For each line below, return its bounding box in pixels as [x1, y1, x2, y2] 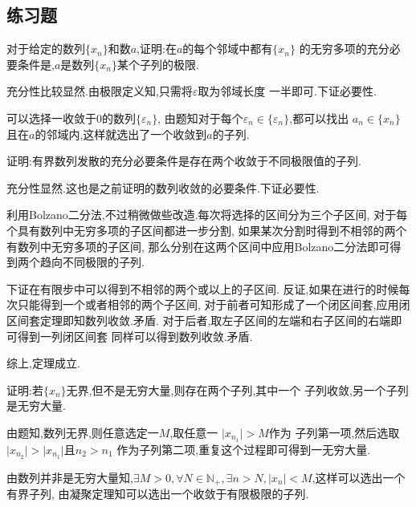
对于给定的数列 [6, 40, 85, 57]
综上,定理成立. [6, 355, 80, 371]
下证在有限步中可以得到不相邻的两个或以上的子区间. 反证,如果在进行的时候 [6, 280, 399, 297]
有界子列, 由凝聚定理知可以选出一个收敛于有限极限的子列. [6, 485, 309, 502]
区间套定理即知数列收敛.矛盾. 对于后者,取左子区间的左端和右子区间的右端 [6, 311, 391, 328]
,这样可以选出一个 [312, 468, 406, 485]
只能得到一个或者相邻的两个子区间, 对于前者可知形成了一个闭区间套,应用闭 [17, 296, 410, 313]
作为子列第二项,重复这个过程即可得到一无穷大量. [116, 440, 371, 457]
